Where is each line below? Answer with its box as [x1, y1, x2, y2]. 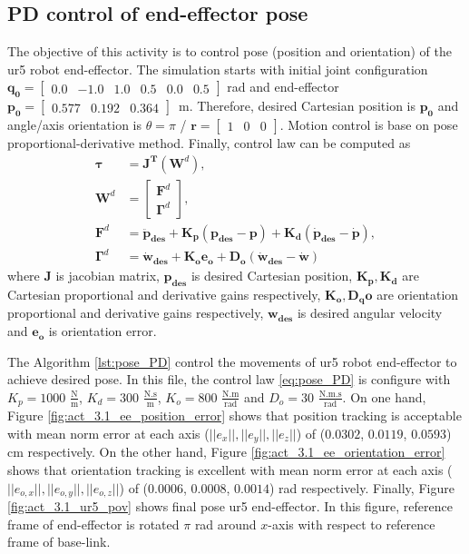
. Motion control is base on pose [279, 114, 458, 134]
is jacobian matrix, [55, 266, 160, 285]
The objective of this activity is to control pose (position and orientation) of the [7, 42, 453, 61]
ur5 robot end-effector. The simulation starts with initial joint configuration [7, 59, 428, 78]
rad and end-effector [227, 77, 339, 96]
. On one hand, [342, 387, 426, 406]
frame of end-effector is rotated [7, 514, 180, 533]
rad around [194, 514, 257, 533]
